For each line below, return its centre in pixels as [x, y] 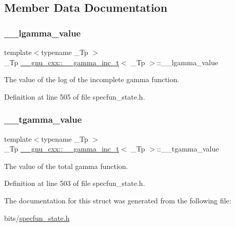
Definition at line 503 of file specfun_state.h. [75, 183]
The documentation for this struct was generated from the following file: [118, 200]
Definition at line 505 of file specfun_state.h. [75, 96]
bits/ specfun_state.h [37, 217]
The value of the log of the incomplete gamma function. [92, 79]
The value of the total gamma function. [66, 166]
